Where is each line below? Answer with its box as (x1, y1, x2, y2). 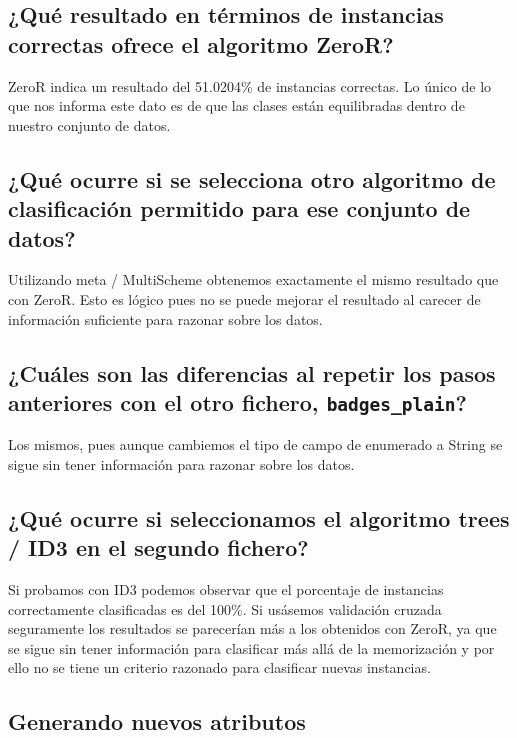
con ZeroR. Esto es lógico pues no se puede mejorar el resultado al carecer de (8, 288, 481, 309)
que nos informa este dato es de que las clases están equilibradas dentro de (8, 95, 465, 116)
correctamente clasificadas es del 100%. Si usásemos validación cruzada (8, 598, 442, 619)
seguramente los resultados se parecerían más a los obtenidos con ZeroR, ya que (8, 618, 497, 639)
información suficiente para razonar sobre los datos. (8, 308, 323, 329)
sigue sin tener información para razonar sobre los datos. (8, 453, 355, 474)
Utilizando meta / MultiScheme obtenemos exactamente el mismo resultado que (8, 269, 499, 290)
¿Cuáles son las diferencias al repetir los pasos (8, 357, 496, 388)
